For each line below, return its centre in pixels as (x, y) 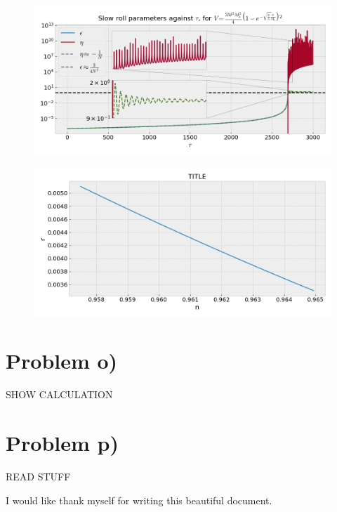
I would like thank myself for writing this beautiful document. (139, 500)
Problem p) (62, 443)
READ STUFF (38, 477)
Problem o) (62, 361)
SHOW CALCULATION (59, 394)
